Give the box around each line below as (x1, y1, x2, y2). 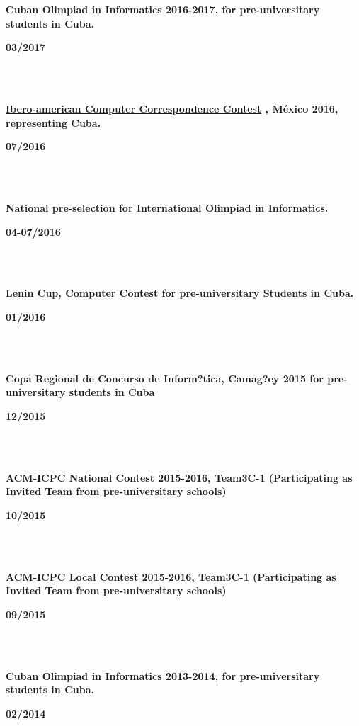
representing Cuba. (6, 115, 101, 130)
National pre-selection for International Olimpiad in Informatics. (6, 200, 329, 215)
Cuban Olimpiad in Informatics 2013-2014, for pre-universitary (6, 668, 320, 683)
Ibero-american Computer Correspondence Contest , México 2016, (6, 101, 338, 115)
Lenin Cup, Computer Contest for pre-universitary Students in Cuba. (6, 285, 354, 300)
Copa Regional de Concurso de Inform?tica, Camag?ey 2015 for (6, 370, 324, 385)
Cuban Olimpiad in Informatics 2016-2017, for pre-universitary (6, 2, 320, 16)
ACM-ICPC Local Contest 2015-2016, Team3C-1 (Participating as (6, 569, 336, 584)
